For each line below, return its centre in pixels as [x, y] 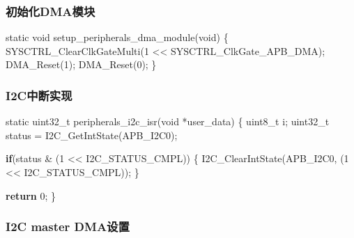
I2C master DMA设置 [68, 227]
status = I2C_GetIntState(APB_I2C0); [92, 135]
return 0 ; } [31, 195]
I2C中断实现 [39, 95]
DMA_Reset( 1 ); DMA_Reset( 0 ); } [81, 64]
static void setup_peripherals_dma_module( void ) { [117, 37]
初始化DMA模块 [51, 11]
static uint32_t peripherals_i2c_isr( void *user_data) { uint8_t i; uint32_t [168, 121]
